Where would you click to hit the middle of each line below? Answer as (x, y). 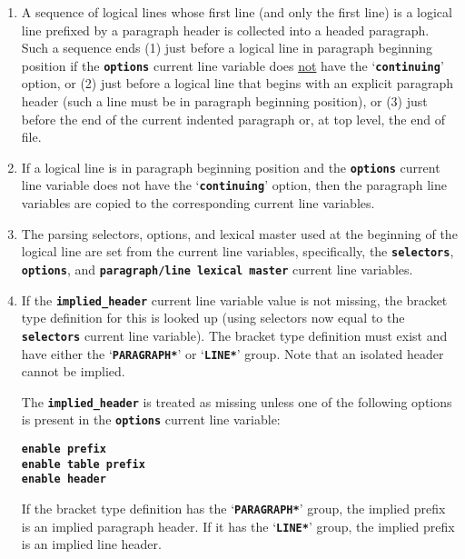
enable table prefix (83, 464)
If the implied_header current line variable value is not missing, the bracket (234, 299)
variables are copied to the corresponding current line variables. (198, 203)
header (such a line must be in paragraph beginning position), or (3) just (224, 101)
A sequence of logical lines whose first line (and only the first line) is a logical (237, 12)
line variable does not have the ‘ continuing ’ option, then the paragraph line (234, 185)
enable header (64, 479)
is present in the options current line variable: (151, 419)
